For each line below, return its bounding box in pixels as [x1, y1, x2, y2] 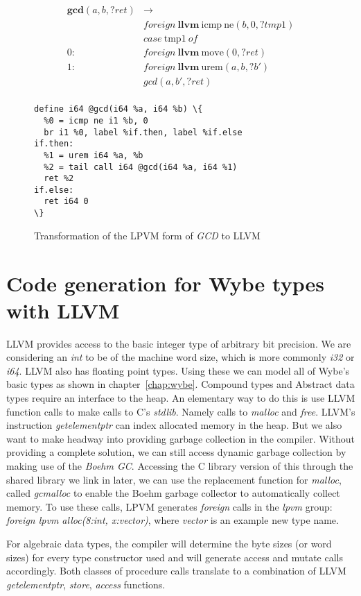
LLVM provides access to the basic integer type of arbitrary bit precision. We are [6, 336, 351, 350]
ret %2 [44, 173, 74, 184]
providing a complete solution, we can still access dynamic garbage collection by [6, 445, 346, 459]
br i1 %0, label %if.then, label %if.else [44, 127, 243, 137]
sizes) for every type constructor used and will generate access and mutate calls [6, 550, 343, 564]
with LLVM [6, 296, 120, 324]
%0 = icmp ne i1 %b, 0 [44, 115, 148, 126]
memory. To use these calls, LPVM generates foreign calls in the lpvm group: [6, 499, 333, 513]
